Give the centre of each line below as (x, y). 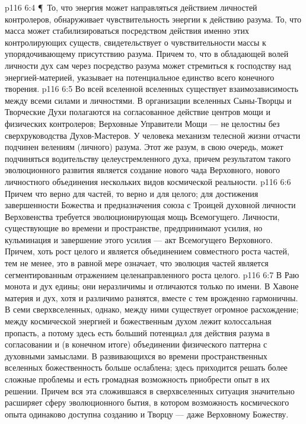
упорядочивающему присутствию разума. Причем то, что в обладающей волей (147, 54)
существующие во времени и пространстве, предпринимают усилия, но (134, 228)
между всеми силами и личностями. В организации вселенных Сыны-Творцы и (148, 100)
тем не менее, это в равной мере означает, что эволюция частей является (137, 263)
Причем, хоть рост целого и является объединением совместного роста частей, (147, 251)
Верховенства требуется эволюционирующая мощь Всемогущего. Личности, (142, 216)
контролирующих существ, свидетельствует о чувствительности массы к (136, 42)
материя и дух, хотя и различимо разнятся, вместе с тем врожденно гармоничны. (152, 297)
